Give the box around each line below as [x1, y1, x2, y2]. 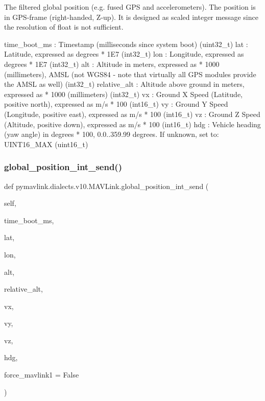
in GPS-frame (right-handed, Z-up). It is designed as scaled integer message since [4, 11, 258, 22]
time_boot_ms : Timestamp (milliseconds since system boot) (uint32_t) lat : [4, 38, 248, 49]
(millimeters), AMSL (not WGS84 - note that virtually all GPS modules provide [4, 68, 256, 79]
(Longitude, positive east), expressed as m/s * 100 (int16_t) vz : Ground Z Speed [4, 108, 260, 119]
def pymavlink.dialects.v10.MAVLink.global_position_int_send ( [4, 180, 209, 191]
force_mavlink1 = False [4, 369, 79, 380]
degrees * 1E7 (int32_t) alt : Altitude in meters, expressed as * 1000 [4, 58, 220, 69]
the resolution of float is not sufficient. [4, 21, 124, 32]
